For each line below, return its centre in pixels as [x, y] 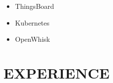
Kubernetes [32, 22]
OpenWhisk [32, 39]
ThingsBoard [35, 6]
